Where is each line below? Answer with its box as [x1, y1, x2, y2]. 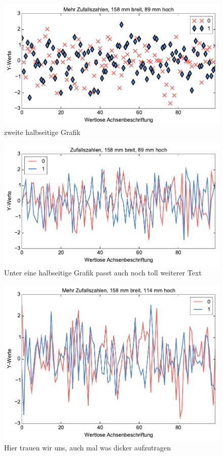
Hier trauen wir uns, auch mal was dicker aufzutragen [4, 442, 171, 452]
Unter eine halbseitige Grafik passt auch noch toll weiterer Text [4, 267, 202, 277]
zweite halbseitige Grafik [4, 127, 81, 137]
